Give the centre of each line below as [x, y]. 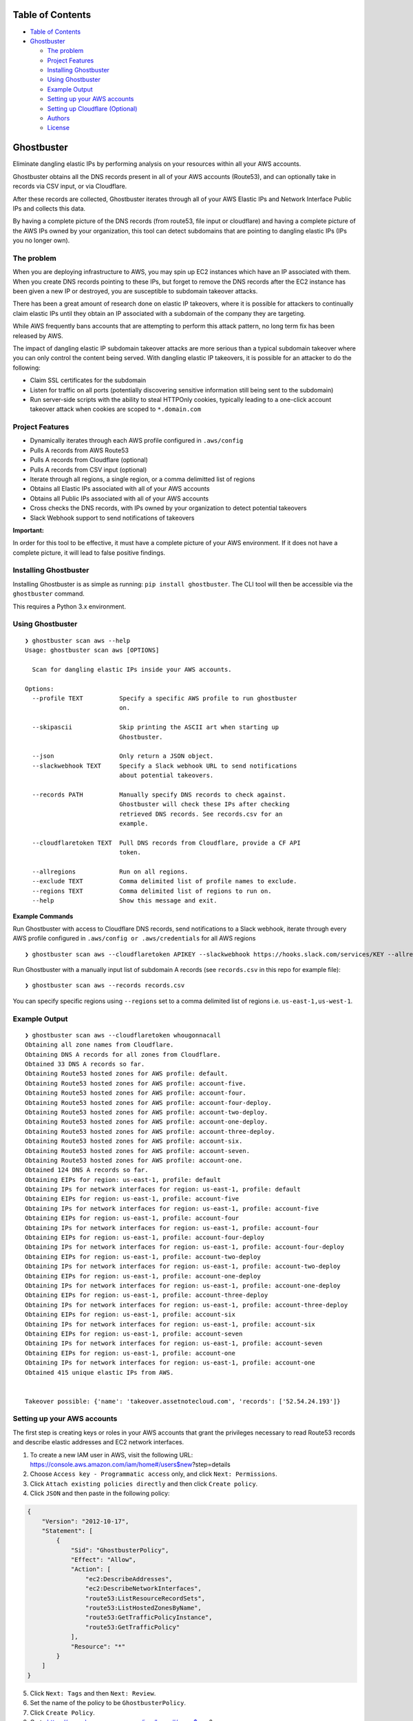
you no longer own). [41, 240]
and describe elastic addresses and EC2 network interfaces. [98, 1442]
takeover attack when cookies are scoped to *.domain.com [116, 409]
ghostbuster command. [49, 594]
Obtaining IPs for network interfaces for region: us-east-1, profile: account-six [170, 1324]
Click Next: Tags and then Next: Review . [93, 1693]
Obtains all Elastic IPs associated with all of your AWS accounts [120, 489]
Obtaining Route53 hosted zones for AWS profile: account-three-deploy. [150, 1131]
